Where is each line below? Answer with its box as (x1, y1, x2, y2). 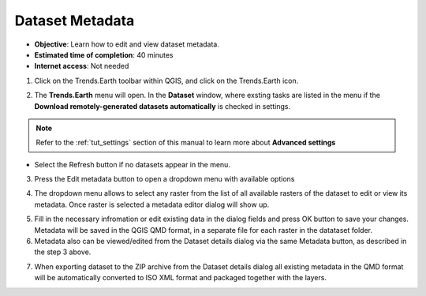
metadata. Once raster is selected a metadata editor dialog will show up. (34, 200, 270, 209)
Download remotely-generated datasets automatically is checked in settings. (34, 101, 291, 111)
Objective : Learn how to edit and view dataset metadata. (34, 39, 220, 49)
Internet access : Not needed (34, 62, 129, 71)
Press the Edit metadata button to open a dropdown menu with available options (34, 174, 295, 184)
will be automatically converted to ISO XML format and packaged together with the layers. (34, 273, 327, 283)
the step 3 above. (34, 247, 92, 257)
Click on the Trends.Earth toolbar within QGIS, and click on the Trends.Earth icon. (34, 76, 299, 85)
